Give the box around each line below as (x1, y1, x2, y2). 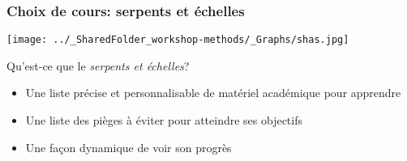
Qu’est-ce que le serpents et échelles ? (6, 57, 190, 74)
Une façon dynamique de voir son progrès (25, 138, 232, 155)
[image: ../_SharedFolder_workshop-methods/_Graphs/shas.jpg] (6, 34, 349, 46)
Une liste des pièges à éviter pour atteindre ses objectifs (25, 112, 303, 129)
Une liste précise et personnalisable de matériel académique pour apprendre (25, 84, 401, 101)
